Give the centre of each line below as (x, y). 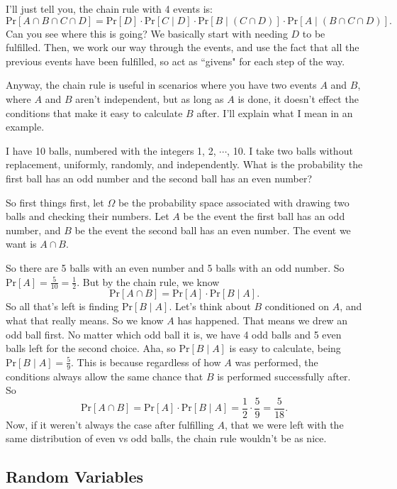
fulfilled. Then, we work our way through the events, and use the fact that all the (183, 47)
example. (25, 127)
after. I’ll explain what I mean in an (275, 112)
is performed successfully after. (284, 376)
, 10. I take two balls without (290, 150)
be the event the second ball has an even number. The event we (213, 230)
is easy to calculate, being (285, 348)
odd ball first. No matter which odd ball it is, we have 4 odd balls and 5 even (174, 334)
